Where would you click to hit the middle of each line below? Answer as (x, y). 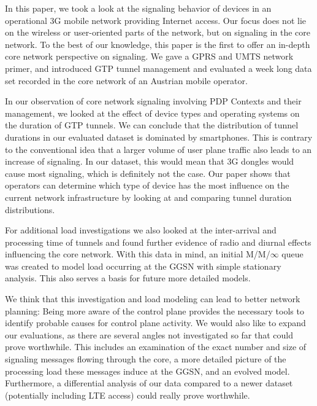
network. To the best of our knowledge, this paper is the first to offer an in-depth (158, 44)
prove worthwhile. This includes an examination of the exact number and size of (156, 347)
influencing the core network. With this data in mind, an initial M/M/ (138, 254)
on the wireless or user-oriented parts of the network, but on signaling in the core (158, 32)
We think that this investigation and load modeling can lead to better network (153, 299)
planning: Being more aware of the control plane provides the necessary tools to (155, 310)
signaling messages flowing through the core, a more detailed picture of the (146, 359)
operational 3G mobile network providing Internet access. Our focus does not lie (156, 20)
